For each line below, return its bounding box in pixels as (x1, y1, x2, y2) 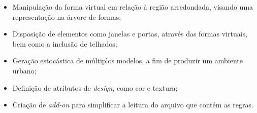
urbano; (12, 65, 37, 76)
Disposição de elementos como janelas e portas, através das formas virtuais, (12, 28, 248, 39)
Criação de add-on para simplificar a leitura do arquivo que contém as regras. (12, 99, 253, 110)
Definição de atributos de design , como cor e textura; (12, 82, 178, 93)
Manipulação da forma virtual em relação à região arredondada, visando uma (12, 2, 253, 12)
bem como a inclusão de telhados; (12, 38, 117, 49)
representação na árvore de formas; (12, 11, 121, 22)
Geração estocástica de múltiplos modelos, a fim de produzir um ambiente (12, 55, 243, 66)
